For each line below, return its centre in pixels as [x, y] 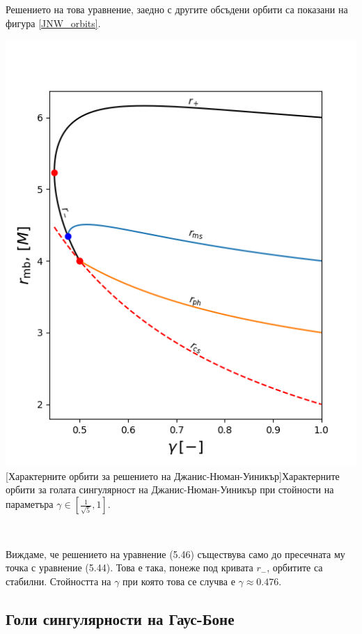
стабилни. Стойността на [58, 581]
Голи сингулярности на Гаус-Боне [120, 618]
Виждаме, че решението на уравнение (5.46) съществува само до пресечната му [175, 554]
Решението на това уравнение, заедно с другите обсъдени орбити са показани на [177, 9]
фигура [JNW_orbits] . [53, 23]
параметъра [30, 504]
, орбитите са [295, 567]
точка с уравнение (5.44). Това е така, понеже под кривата [129, 567]
